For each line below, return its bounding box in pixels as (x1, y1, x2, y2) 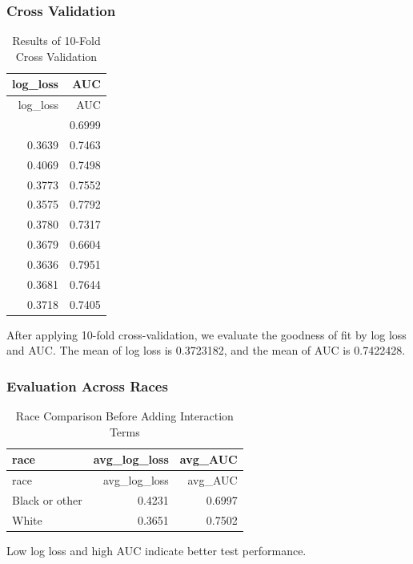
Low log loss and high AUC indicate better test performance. (6, 542, 307, 558)
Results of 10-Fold (12, 32, 101, 49)
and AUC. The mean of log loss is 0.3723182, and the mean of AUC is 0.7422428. (6, 342, 406, 359)
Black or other (12, 492, 82, 509)
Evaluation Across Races (6, 375, 168, 396)
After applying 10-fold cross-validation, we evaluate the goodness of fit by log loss (6, 326, 407, 343)
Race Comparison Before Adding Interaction (15, 408, 234, 424)
